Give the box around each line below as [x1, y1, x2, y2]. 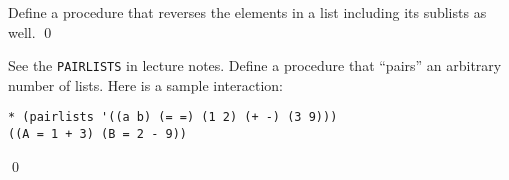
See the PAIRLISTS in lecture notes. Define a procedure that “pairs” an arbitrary [8, 55, 502, 76]
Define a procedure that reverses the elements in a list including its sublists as [8, 2, 487, 22]
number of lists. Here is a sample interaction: [8, 74, 283, 95]
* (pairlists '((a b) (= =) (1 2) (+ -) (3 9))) [8, 110, 338, 125]
